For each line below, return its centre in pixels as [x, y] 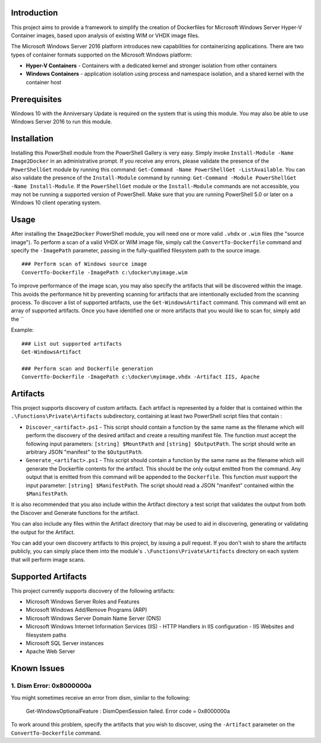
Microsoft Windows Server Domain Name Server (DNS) [94, 618]
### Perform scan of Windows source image [84, 264]
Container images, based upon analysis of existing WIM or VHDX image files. [105, 35]
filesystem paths [46, 635]
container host [44, 82]
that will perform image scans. [48, 559]
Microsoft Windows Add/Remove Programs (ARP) [86, 610]
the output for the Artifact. [43, 532]
